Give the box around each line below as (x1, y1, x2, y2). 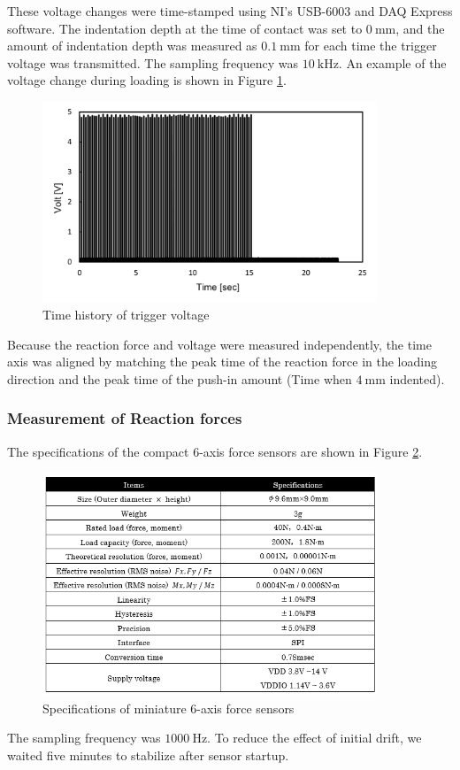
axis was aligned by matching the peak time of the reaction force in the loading (7, 352, 437, 371)
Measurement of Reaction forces (7, 407, 242, 429)
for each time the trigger (304, 36, 437, 55)
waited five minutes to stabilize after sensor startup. (7, 745, 289, 764)
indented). (389, 369, 445, 388)
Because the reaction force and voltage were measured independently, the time (7, 335, 432, 353)
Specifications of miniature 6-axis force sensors (42, 698, 295, 717)
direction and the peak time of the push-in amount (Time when (7, 369, 352, 388)
